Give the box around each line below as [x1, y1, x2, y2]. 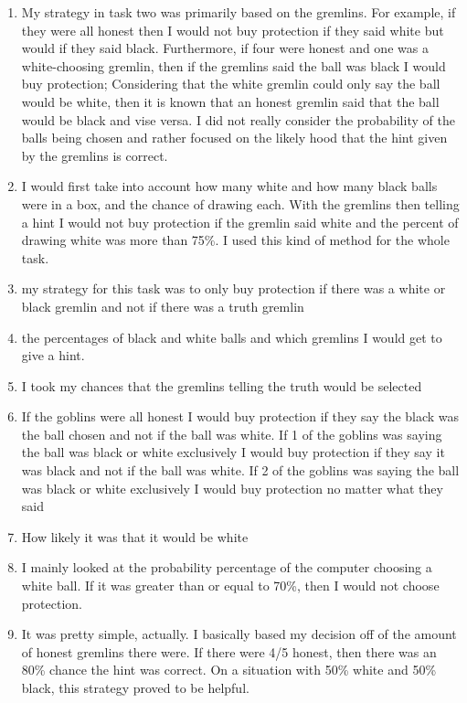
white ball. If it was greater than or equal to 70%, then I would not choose [21, 576, 440, 595]
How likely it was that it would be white [21, 527, 249, 546]
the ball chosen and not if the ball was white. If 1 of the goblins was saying [21, 424, 442, 443]
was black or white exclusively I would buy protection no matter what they [21, 478, 443, 497]
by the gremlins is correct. [21, 145, 168, 165]
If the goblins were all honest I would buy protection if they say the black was [21, 407, 460, 426]
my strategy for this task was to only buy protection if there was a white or [21, 279, 446, 298]
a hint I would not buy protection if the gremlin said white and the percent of [21, 212, 459, 231]
